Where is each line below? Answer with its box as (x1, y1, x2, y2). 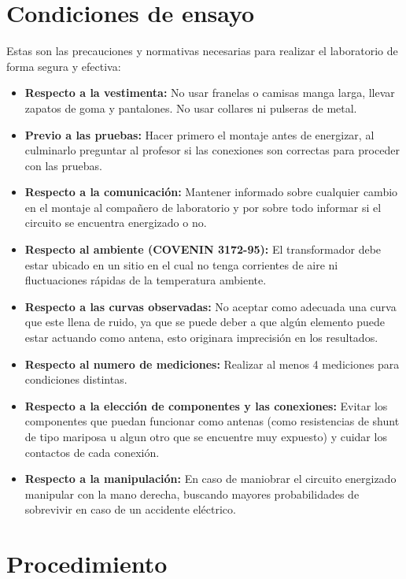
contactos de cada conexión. (24, 444, 160, 460)
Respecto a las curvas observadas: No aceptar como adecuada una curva (24, 298, 397, 314)
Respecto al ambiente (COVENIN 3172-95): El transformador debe (24, 241, 382, 258)
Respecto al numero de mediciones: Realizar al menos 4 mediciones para (24, 355, 400, 372)
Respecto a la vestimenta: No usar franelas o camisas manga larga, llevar (24, 84, 395, 101)
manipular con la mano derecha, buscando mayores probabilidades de (24, 485, 360, 502)
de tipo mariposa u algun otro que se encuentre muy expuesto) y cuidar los (24, 429, 387, 444)
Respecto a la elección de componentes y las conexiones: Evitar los (24, 397, 388, 414)
